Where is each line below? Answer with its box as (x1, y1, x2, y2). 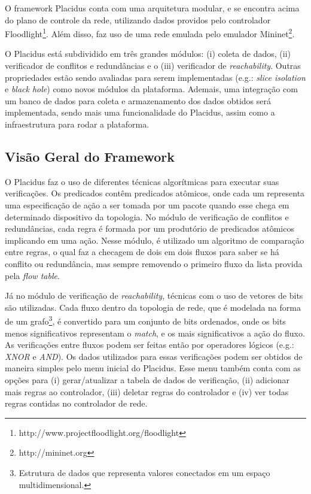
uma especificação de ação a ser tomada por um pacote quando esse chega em (5, 198, 289, 211)
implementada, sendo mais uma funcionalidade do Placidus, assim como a (5, 106, 275, 119)
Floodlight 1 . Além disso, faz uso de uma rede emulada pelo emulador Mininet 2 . (5, 26, 295, 40)
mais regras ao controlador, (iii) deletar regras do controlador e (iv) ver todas (5, 385, 289, 398)
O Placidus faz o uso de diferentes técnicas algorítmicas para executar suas (5, 175, 279, 187)
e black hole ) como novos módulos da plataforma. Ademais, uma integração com (5, 83, 298, 95)
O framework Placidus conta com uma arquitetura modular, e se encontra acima (5, 2, 300, 14)
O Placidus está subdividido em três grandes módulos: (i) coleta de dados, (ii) (5, 47, 291, 60)
